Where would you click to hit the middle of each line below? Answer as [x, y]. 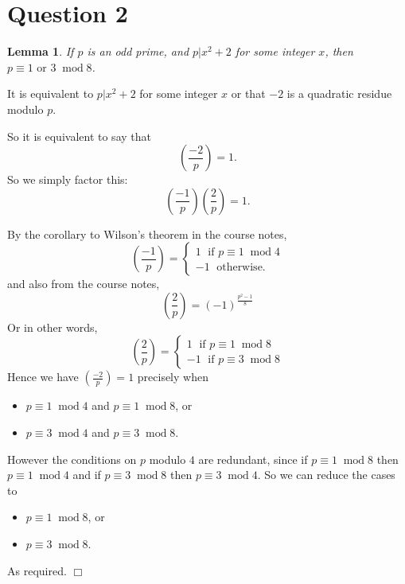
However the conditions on [72, 459]
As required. [37, 570]
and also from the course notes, [84, 284]
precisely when [173, 377]
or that [248, 93]
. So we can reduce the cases [326, 475]
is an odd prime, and [138, 51]
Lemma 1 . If [41, 51]
